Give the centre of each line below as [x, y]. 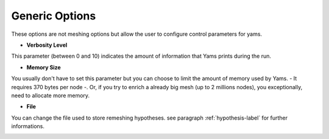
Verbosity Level [47, 45]
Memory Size [44, 67]
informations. [28, 126]
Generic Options [54, 16]
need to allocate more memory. [51, 95]
